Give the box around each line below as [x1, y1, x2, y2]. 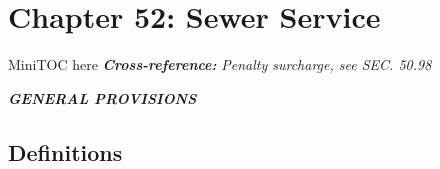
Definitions [8, 136, 123, 167]
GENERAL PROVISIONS [8, 87, 197, 108]
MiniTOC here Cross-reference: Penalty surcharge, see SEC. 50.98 [8, 54, 432, 75]
